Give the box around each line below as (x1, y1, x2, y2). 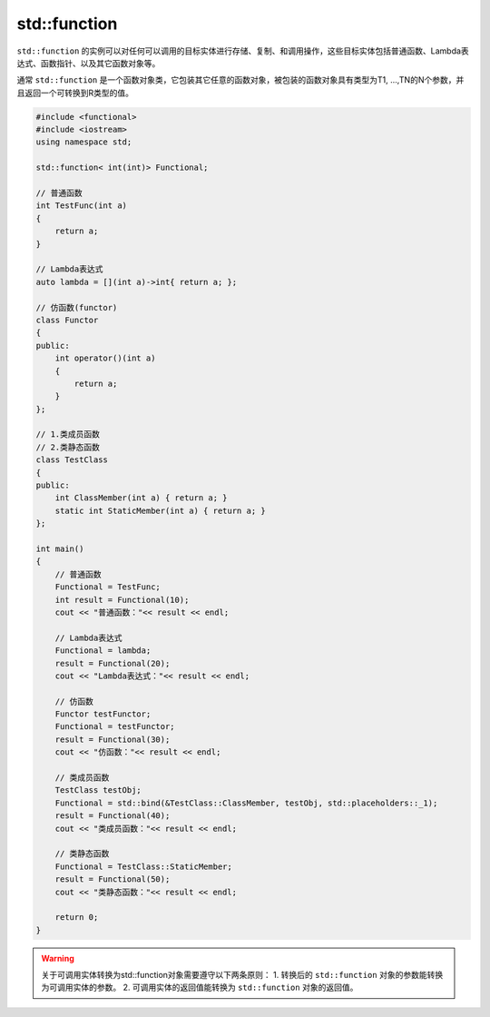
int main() (35, 543, 84, 554)
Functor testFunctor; (54, 709, 152, 719)
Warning (41, 953, 74, 963)
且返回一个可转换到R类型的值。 (16, 87, 134, 98)
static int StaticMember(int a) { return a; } (54, 505, 267, 516)
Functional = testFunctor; (54, 722, 176, 732)
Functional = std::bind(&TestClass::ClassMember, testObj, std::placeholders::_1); (54, 797, 438, 808)
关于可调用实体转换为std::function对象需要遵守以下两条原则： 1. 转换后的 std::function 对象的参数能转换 (41, 970, 444, 981)
